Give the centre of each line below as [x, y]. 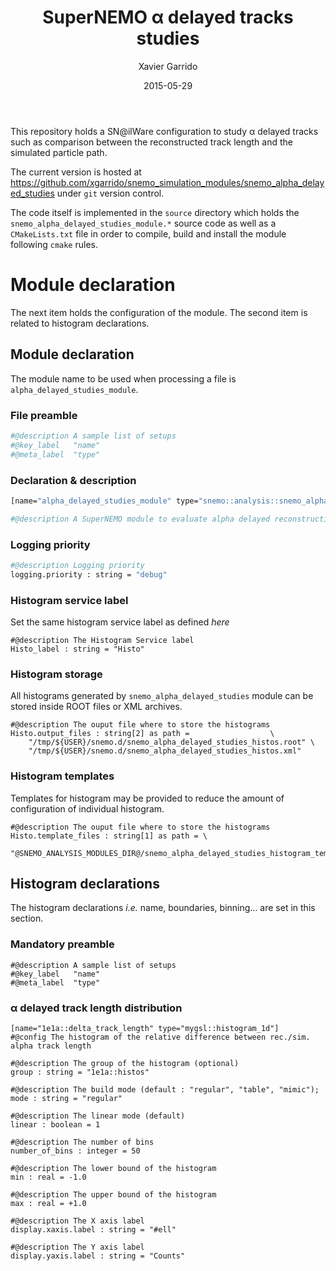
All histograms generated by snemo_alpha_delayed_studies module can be [162, 696]
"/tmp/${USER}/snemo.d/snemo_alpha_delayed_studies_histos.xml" [165, 751]
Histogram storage [56, 674]
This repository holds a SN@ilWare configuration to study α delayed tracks [164, 131]
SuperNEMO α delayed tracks [168, 17]
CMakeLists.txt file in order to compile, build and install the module [148, 233]
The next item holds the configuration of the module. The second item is [159, 312]
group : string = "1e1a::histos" [80, 1072]
